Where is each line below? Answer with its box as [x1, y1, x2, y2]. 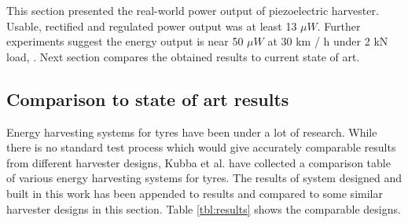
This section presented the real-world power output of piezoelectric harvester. [6, 2, 379, 18]
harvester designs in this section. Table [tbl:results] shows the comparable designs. [6, 200, 401, 217]
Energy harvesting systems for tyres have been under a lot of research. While [6, 123, 377, 140]
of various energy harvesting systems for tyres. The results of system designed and [6, 170, 402, 186]
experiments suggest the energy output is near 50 [6, 33, 244, 49]
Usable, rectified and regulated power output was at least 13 [6, 17, 297, 34]
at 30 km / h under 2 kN [267, 33, 388, 49]
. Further [317, 17, 361, 34]
